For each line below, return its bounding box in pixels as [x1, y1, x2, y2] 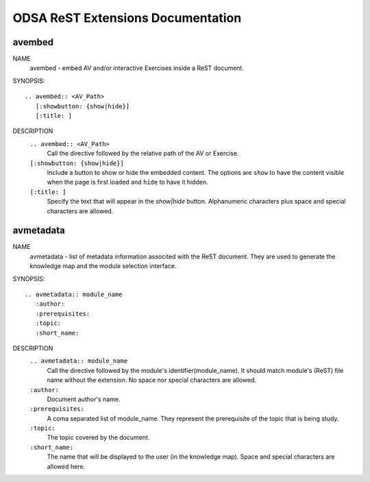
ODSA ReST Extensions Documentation [12, 10, 242, 25]
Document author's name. [47, 395, 121, 403]
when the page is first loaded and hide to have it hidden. [47, 178, 208, 186]
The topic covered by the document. [47, 433, 150, 442]
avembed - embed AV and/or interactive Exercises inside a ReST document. [29, 64, 245, 72]
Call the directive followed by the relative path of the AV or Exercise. [47, 149, 239, 158]
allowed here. [47, 462, 86, 470]
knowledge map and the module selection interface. [29, 262, 177, 270]
